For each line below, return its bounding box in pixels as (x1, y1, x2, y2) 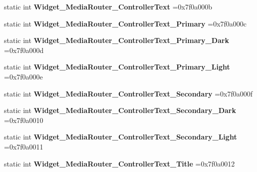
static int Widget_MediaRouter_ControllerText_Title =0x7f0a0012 (4, 158, 235, 168)
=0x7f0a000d (4, 44, 44, 55)
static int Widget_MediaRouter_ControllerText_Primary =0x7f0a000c (4, 18, 247, 28)
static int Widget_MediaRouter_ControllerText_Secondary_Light (4, 131, 237, 142)
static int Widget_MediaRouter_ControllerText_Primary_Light (4, 61, 230, 72)
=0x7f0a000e (4, 71, 43, 81)
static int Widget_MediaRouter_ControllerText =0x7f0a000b (4, 1, 212, 11)
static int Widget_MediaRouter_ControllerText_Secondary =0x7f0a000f (4, 88, 253, 98)
